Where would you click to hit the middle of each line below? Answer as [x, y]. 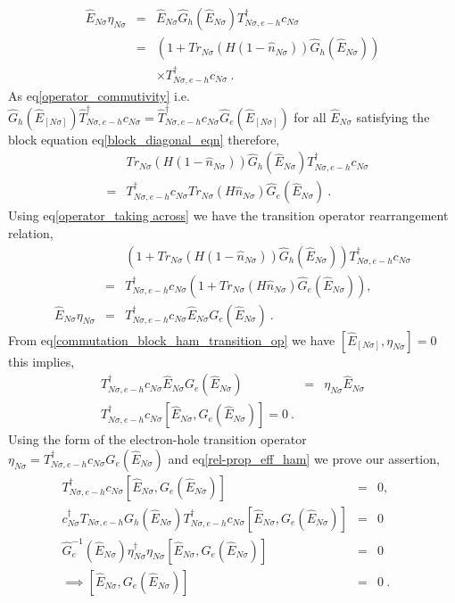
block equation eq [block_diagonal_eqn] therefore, [144, 139]
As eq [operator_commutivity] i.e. [99, 96]
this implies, [41, 361]
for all [310, 116]
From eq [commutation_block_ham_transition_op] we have [172, 339]
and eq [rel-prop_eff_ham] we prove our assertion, [304, 458]
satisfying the [393, 116]
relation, [31, 232]
